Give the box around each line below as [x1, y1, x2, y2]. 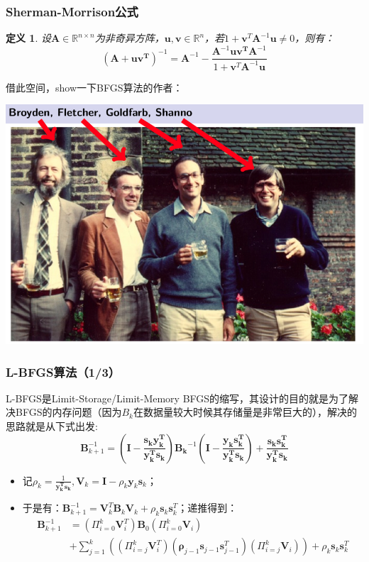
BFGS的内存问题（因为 [15, 404, 122, 419]
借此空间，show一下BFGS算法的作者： [6, 79, 183, 94]
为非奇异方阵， [94, 31, 165, 45]
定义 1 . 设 [6, 31, 51, 45]
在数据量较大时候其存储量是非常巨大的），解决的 [133, 404, 357, 419]
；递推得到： [177, 500, 238, 515]
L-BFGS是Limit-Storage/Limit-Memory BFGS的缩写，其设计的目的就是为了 [6, 390, 349, 405]
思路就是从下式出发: [6, 418, 98, 433]
